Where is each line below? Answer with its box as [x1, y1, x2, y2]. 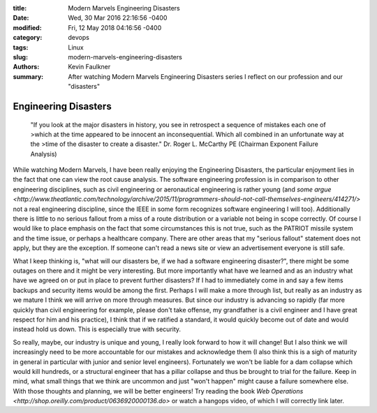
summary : [13, 72, 44, 80]
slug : [13, 52, 28, 61]
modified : [13, 23, 42, 31]
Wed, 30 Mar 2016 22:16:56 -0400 [68, 14, 168, 22]
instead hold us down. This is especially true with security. [13, 325, 182, 333]
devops [68, 34, 90, 42]
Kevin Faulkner [68, 63, 111, 71]
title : [13, 4, 27, 12]
